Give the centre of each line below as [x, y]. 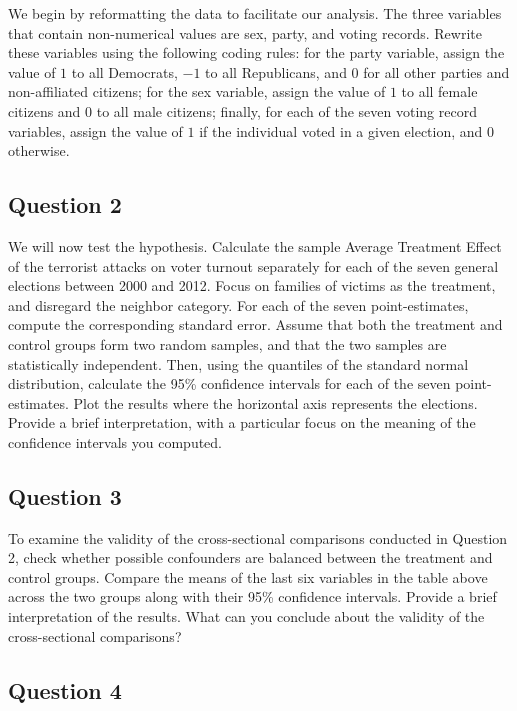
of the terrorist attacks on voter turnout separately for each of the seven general [253, 265]
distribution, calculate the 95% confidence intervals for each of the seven [229, 383]
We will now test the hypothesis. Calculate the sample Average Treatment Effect [255, 245]
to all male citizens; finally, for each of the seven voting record [286, 110]
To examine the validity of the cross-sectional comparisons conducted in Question [258, 537]
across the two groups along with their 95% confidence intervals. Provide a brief [252, 596]
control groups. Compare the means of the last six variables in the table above [248, 576]
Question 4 [65, 689]
